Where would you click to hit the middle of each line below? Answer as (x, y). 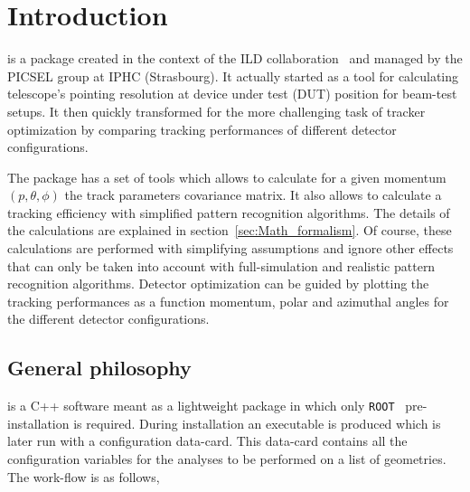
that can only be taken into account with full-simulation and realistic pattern (221, 265)
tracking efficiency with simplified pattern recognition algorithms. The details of (229, 212)
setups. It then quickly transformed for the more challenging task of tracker (216, 111)
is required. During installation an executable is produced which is (257, 423)
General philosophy (99, 368)
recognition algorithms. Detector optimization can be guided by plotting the (218, 284)
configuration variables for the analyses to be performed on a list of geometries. (227, 459)
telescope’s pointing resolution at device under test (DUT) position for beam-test (232, 94)
